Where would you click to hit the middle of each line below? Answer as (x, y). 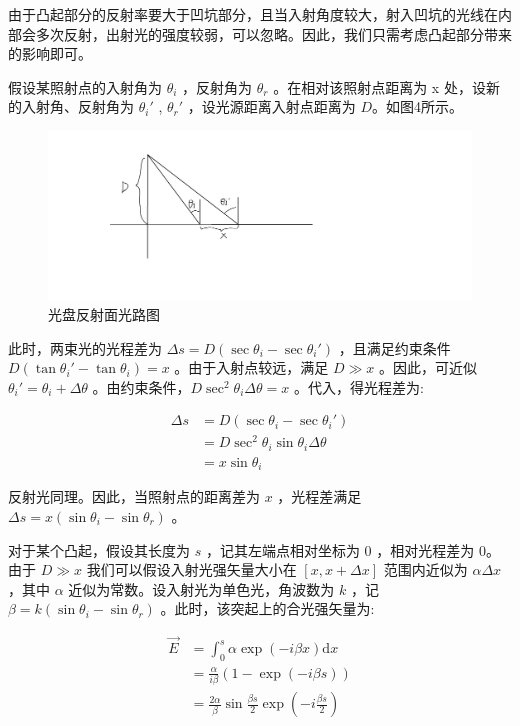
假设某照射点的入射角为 (85, 86)
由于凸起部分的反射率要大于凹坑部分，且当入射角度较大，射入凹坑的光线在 (253, 14)
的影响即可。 (50, 53)
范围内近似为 (425, 569)
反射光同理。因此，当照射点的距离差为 (134, 496)
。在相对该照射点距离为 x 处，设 (379, 86)
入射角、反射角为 (77, 106)
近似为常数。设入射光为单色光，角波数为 (201, 588)
